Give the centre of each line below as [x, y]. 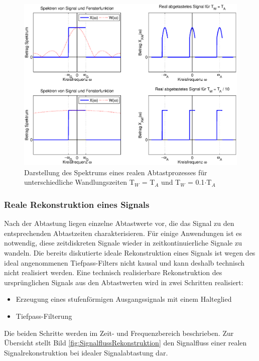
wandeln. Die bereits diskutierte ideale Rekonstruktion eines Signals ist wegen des [130, 252]
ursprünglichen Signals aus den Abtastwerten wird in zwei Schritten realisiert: [124, 282]
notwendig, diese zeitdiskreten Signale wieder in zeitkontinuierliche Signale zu [123, 243]
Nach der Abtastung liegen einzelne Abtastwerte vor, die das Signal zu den [119, 223]
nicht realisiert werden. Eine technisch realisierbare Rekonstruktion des [113, 272]
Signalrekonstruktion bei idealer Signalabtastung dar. [86, 352]
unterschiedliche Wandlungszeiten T [79, 182]
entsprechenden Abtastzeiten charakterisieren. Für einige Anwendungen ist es [123, 233]
